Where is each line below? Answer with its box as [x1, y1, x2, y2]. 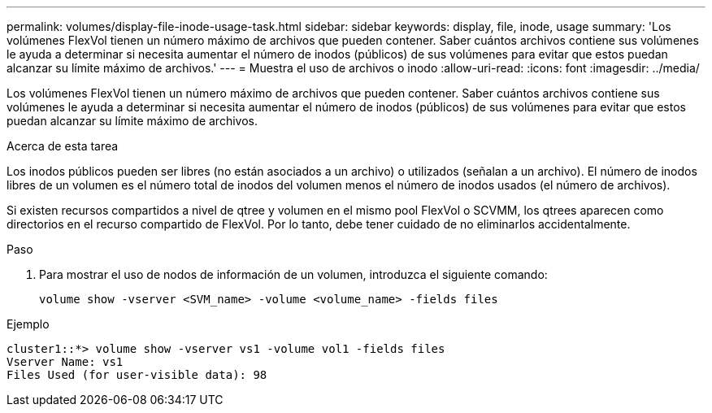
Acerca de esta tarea [7, 139, 119, 153]
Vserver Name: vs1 [7, 355, 124, 368]
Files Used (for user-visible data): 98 [7, 368, 267, 381]
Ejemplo [7, 317, 50, 331]
